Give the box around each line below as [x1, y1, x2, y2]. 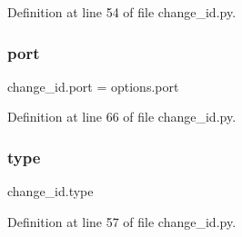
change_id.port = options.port [7, 76, 179, 95]
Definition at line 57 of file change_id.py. [7, 212, 237, 231]
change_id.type [7, 182, 94, 201]
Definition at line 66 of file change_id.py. [7, 107, 237, 126]
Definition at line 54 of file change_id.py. [7, 3, 237, 21]
